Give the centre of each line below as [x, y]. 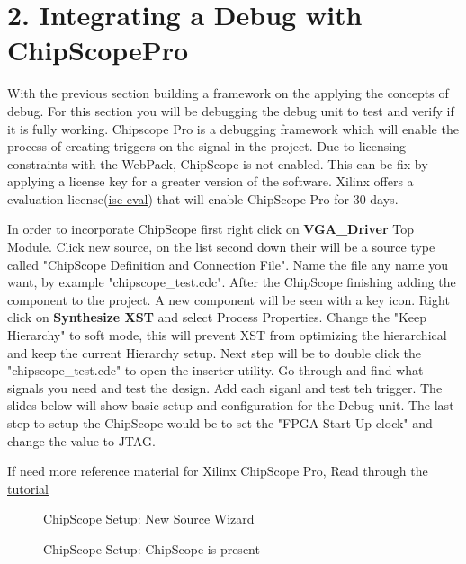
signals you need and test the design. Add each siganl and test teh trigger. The [225, 387]
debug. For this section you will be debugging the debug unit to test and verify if [231, 110]
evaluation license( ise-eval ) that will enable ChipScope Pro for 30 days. [203, 198]
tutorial [28, 488]
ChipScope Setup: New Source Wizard [149, 519]
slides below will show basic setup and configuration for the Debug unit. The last [231, 405]
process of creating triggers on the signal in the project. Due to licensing [206, 146]
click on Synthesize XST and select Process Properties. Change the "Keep [217, 317]
